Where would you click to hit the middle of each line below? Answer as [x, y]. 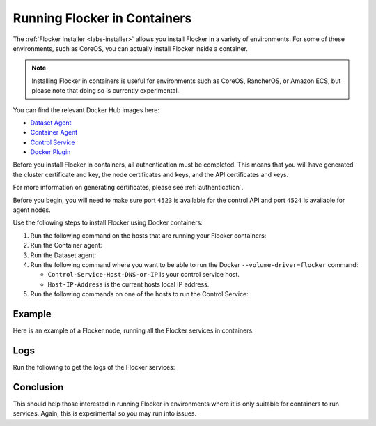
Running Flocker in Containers [102, 18]
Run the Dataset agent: [63, 255]
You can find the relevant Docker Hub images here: [86, 110]
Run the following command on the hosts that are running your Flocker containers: [148, 235]
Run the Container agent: [66, 245]
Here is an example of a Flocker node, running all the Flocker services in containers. [133, 330]
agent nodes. [32, 210]
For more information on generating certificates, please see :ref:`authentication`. [128, 188]
